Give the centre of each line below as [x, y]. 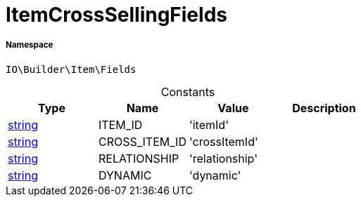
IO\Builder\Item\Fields [71, 69]
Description [324, 108]
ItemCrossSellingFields [116, 15]
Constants [188, 92]
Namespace [30, 45]
